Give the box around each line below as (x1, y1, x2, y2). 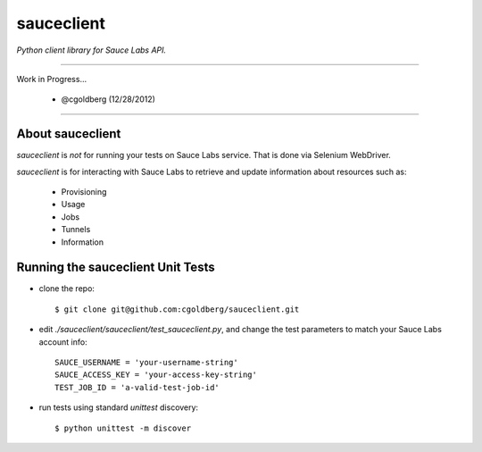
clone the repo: (38, 283, 96, 294)
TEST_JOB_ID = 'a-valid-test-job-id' (54, 382, 220, 392)
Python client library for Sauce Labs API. (16, 45, 167, 55)
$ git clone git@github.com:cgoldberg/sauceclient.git (54, 304, 300, 314)
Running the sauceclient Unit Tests (16, 260, 215, 275)
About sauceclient (16, 126, 121, 142)
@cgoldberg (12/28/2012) (61, 94, 156, 105)
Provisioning (61, 187, 107, 197)
